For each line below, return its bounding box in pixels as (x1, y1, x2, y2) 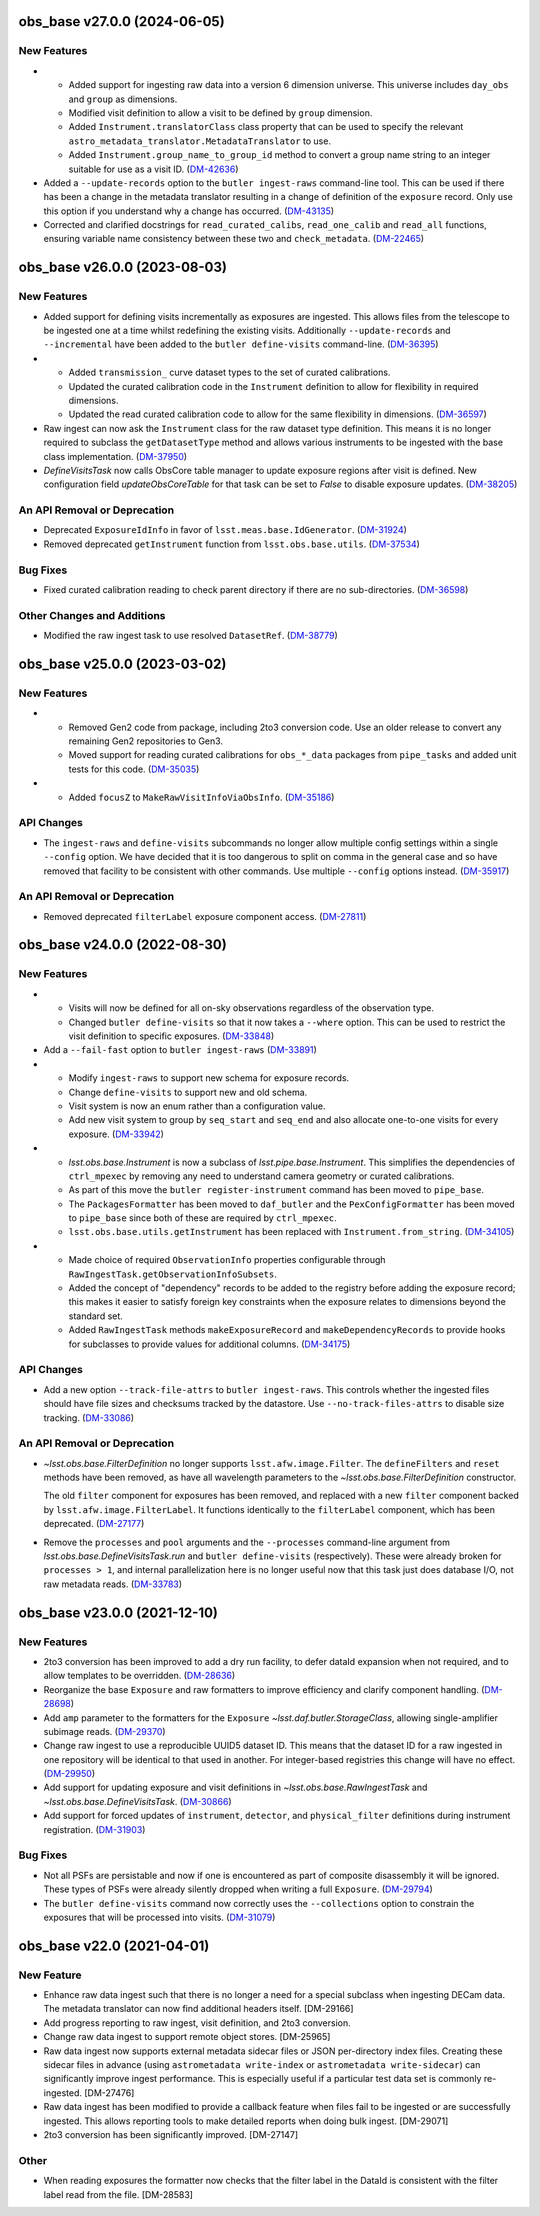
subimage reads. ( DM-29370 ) (43, 1725, 166, 1737)
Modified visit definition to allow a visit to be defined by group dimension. (68, 106, 373, 119)
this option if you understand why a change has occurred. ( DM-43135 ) (43, 205, 335, 217)
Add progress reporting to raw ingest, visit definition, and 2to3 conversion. (43, 2016, 352, 2029)
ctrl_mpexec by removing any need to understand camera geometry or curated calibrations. (68, 1170, 455, 1182)
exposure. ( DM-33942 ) (68, 1128, 165, 1140)
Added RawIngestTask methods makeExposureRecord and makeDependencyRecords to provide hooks (68, 1324, 506, 1336)
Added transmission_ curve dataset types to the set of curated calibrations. (68, 366, 391, 379)
